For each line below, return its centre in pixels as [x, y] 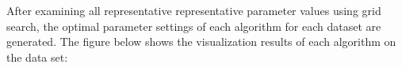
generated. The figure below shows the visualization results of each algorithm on [201, 42]
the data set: [37, 57]
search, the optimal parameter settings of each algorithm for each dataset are [194, 26]
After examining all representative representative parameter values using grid [194, 10]
